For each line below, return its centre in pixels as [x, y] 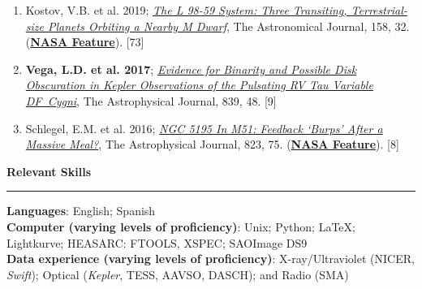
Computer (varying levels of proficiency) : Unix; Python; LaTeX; [181, 226]
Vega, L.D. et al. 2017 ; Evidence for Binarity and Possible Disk [191, 69]
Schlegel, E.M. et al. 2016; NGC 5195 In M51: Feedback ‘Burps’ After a [204, 128]
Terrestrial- [379, 10]
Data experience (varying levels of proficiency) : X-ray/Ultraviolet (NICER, [211, 259]
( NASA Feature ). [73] [85, 42]
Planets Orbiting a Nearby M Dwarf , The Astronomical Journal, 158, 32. [228, 26]
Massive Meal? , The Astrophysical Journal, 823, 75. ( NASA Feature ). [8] [212, 144]
